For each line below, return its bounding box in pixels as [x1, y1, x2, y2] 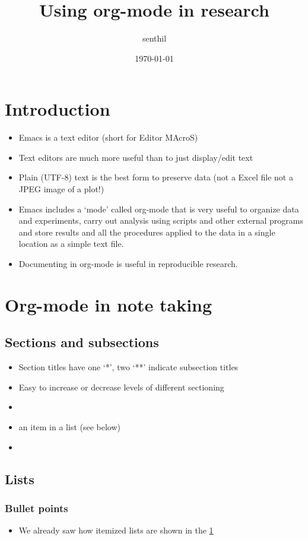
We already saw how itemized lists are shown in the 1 [18, 524, 214, 536]
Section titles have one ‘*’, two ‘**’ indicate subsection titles [18, 361, 239, 373]
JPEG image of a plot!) [18, 183, 104, 195]
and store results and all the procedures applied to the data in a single [18, 225, 275, 238]
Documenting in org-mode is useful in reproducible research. [18, 258, 238, 269]
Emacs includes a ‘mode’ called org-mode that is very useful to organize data [18, 202, 299, 215]
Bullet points [5, 500, 68, 515]
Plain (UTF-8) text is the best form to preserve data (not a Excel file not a [18, 171, 293, 183]
